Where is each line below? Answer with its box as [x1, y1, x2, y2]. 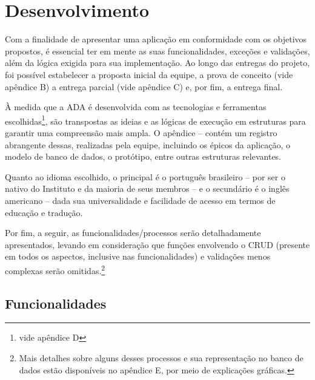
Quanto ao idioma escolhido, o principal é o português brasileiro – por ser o [5, 170, 285, 183]
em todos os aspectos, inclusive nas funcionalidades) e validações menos [5, 250, 271, 263]
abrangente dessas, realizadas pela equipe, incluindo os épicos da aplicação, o [5, 138, 291, 151]
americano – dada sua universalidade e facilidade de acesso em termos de [5, 194, 276, 206]
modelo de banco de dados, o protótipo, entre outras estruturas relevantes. [5, 150, 282, 163]
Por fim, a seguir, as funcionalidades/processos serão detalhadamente [5, 226, 261, 239]
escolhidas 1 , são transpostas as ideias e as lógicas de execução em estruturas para [5, 113, 306, 127]
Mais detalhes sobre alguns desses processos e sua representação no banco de [19, 351, 303, 364]
